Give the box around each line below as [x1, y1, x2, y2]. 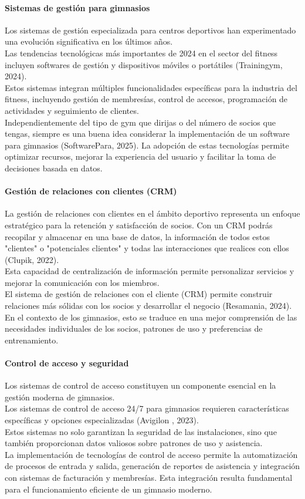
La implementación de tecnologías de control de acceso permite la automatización [5, 448, 298, 460]
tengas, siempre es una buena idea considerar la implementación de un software [5, 127, 290, 140]
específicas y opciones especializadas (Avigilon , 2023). [5, 414, 199, 426]
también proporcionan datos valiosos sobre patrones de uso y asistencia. [5, 437, 263, 449]
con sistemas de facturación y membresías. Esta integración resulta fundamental [5, 471, 293, 483]
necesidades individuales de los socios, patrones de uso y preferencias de [5, 322, 263, 335]
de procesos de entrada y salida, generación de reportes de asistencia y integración [5, 460, 300, 472]
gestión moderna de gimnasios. [5, 390, 115, 403]
